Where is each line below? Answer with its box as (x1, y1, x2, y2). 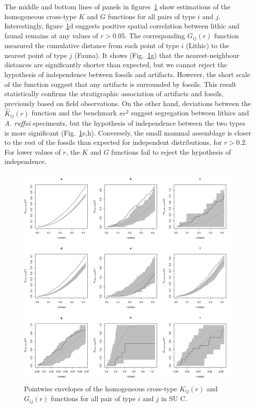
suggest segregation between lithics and (131, 108, 249, 118)
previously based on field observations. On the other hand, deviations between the (4, 98, 251, 108)
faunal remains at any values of (4, 30, 99, 40)
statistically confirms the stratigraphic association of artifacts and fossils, (4, 88, 224, 99)
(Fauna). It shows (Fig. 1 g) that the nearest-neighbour (74, 50, 240, 60)
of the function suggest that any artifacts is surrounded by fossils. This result (4, 79, 237, 89)
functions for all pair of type (51, 393, 136, 404)
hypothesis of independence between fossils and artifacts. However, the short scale (4, 69, 251, 80)
